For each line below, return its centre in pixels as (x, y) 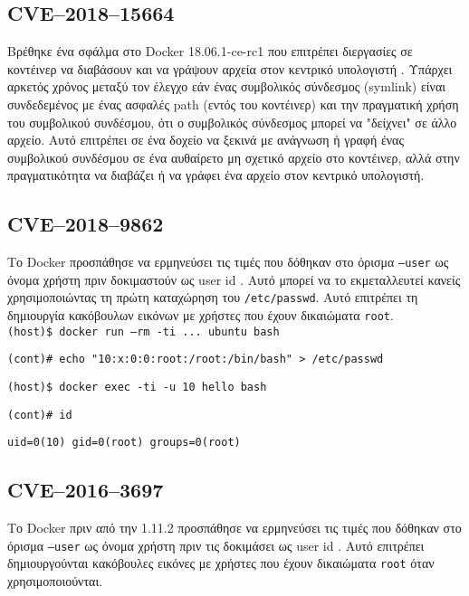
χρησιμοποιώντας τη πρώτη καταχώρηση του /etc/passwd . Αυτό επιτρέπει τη (213, 297)
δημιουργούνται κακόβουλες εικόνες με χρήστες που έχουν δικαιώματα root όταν (221, 563)
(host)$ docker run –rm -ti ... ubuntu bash (144, 331)
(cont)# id (40, 415)
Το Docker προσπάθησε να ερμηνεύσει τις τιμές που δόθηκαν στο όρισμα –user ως (228, 262)
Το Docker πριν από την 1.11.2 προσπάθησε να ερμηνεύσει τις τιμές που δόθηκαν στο (234, 528)
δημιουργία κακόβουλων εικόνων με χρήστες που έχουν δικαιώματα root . (201, 315)
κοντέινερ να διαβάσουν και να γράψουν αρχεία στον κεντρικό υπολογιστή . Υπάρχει (230, 68)
